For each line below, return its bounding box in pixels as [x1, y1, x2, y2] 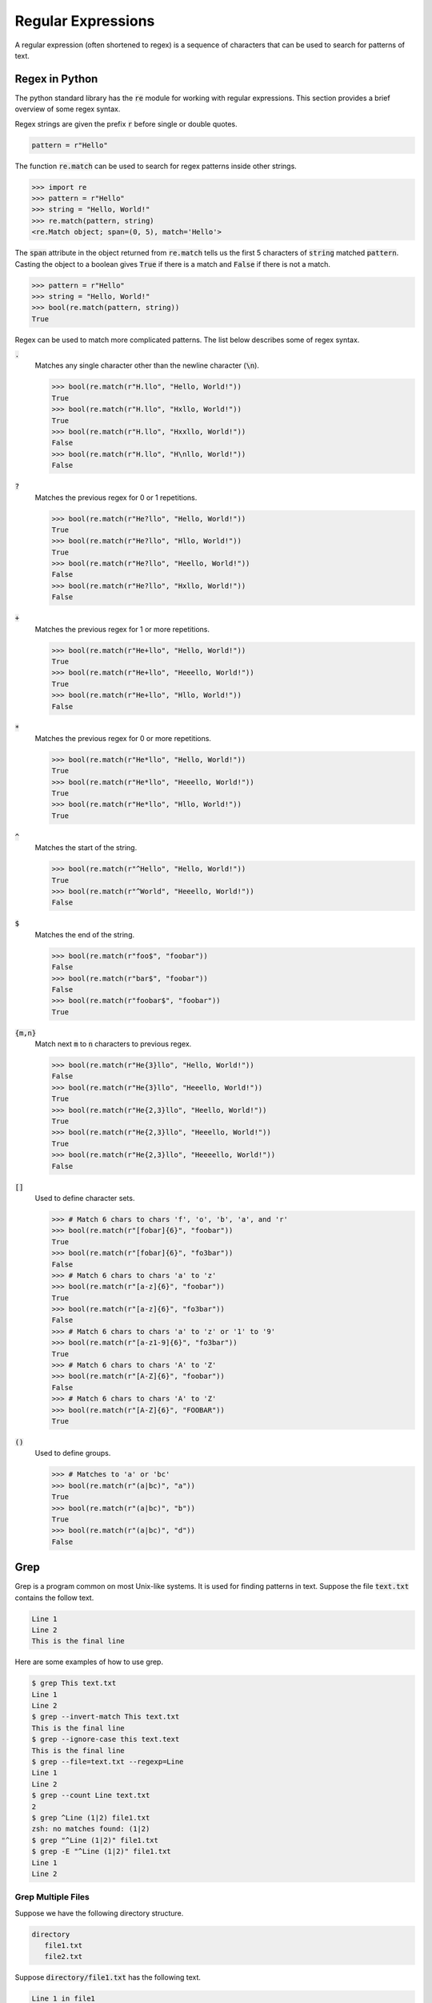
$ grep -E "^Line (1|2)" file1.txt [31, 1847, 171, 1856]
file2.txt [44, 1952, 83, 1961]
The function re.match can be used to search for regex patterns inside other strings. [14, 161, 298, 171]
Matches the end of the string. [34, 929, 135, 939]
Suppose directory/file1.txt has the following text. [14, 1973, 202, 1982]
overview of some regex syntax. [14, 104, 121, 114]
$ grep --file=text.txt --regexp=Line [31, 1757, 184, 1767]
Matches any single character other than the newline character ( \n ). [34, 361, 260, 370]
